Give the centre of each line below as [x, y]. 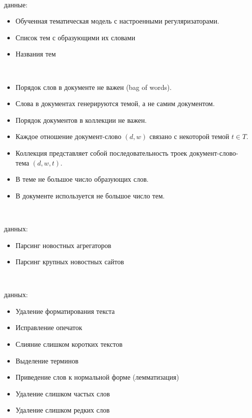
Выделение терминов [47, 360]
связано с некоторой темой [189, 136]
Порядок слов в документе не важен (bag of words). [94, 87]
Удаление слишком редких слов [63, 410]
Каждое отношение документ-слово [68, 136]
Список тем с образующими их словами [75, 37]
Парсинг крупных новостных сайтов [70, 262]
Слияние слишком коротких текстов [69, 344]
